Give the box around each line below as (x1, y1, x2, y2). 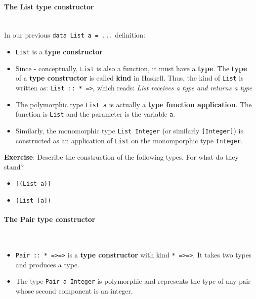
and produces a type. (15, 259, 80, 269)
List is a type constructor (15, 46, 103, 57)
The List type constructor (4, 1, 94, 11)
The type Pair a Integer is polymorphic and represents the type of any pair (15, 276, 251, 286)
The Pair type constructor (4, 214, 95, 224)
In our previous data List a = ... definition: (4, 30, 146, 40)
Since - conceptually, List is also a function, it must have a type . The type (15, 63, 247, 73)
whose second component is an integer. (15, 286, 133, 296)
